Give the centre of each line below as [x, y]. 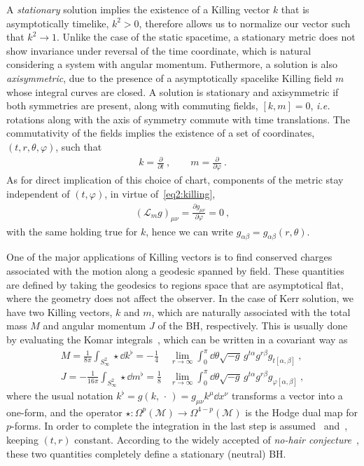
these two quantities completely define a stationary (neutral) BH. [146, 453]
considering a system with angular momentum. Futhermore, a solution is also [172, 64]
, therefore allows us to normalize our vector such [245, 23]
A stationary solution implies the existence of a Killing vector [138, 9]
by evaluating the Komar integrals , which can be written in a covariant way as [177, 340]
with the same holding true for [72, 231]
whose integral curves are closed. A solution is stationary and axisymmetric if [173, 91]
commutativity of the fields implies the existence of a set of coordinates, [161, 133]
